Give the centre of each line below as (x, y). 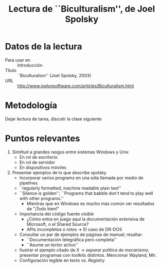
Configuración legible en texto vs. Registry (62, 260)
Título (11, 70)
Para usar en (18, 60)
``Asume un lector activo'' (53, 245)
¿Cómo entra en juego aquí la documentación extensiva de (86, 219)
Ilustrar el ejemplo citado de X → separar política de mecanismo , (84, 250)
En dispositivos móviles (43, 167)
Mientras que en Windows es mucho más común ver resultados (90, 203)
